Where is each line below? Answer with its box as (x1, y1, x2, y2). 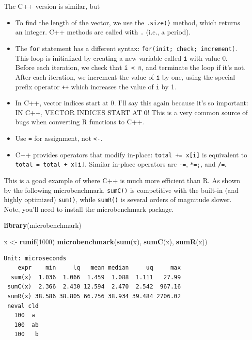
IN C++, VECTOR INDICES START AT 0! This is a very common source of (15, 107, 248, 117)
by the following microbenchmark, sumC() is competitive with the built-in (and (4, 185, 239, 195)
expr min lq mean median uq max (17, 264, 181, 272)
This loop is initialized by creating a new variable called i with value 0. (15, 52, 228, 63)
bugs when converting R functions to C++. (15, 117, 144, 127)
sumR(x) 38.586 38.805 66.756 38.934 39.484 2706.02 (7, 293, 181, 300)
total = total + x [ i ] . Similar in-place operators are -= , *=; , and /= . (15, 159, 227, 169)
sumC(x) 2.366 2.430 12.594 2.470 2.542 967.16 (7, 283, 181, 290)
